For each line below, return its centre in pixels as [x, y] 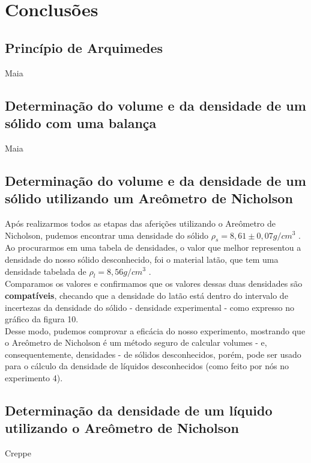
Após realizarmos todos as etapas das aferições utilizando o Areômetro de [140, 223]
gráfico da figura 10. [42, 319]
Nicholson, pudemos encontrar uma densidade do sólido [107, 235]
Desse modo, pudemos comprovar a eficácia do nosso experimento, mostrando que [155, 330]
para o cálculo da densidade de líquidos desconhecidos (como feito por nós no [147, 366]
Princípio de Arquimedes [84, 47]
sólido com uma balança [81, 122]
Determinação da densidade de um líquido [139, 410]
